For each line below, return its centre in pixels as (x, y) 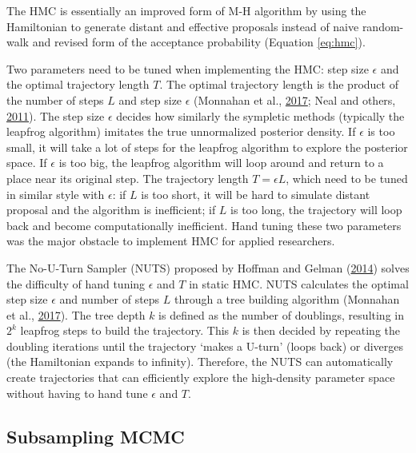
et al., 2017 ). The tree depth (76, 314)
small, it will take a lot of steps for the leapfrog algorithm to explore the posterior (207, 147)
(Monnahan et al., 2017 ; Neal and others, (295, 99)
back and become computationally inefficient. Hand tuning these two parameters (204, 225)
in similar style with (56, 194)
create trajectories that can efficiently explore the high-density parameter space (201, 377)
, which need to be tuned (347, 178)
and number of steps (110, 299)
